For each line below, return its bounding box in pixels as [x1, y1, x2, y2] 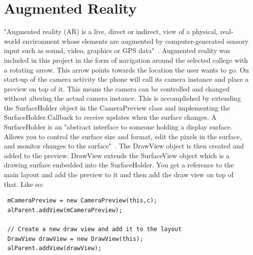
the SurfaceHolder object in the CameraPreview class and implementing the [4, 102, 230, 112]
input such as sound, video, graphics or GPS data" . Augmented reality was [4, 45, 230, 55]
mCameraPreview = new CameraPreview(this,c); [7, 197, 157, 204]
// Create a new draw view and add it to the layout [7, 226, 182, 233]
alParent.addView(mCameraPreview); [7, 206, 123, 214]
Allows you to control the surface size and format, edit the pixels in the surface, [4, 131, 242, 141]
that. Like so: [4, 179, 44, 189]
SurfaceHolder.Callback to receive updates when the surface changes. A [4, 112, 217, 122]
